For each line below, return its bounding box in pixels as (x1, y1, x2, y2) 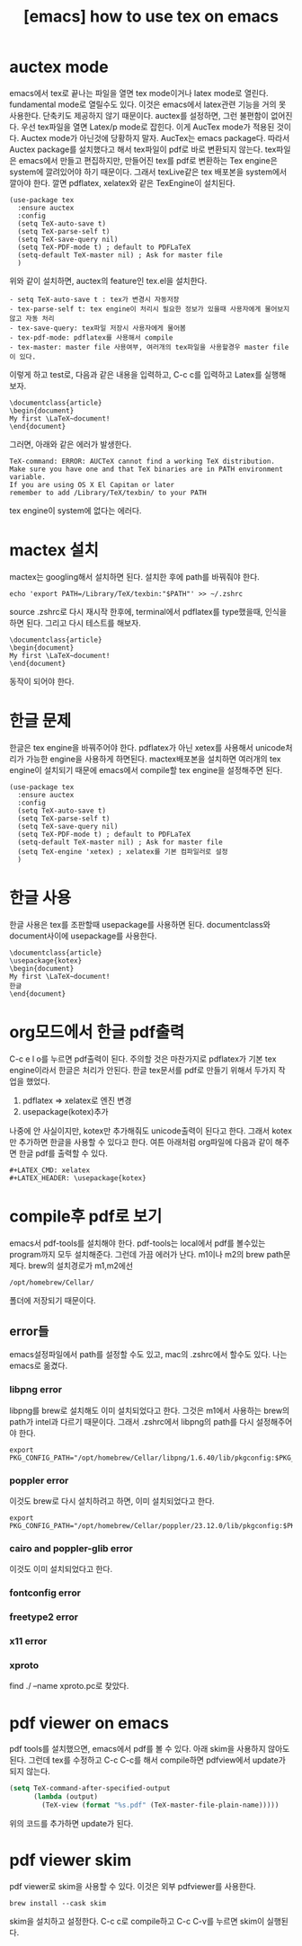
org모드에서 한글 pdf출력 (9, 1022, 185, 1042)
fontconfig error (9, 1586, 81, 1599)
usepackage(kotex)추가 (22, 1106, 110, 1116)
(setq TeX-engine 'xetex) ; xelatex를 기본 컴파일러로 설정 (17, 847, 228, 856)
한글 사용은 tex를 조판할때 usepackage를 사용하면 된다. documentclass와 (9, 919, 271, 929)
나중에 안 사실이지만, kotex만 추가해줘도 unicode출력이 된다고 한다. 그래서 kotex (9, 1125, 292, 1136)
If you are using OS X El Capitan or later (9, 480, 175, 489)
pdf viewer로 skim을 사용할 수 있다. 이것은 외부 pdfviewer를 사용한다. (9, 1880, 256, 1891)
